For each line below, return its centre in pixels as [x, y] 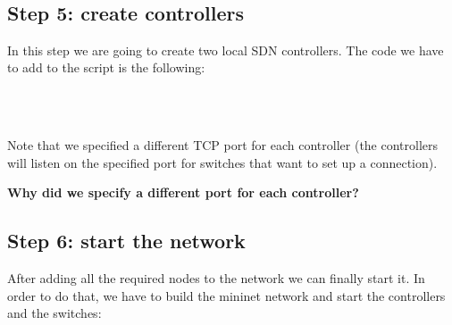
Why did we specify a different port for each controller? [183, 192]
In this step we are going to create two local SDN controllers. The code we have [226, 50]
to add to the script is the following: [106, 67]
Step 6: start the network [126, 241]
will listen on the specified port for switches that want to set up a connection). [222, 162]
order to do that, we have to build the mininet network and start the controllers [226, 295]
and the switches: [54, 313]
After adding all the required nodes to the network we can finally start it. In [216, 277]
